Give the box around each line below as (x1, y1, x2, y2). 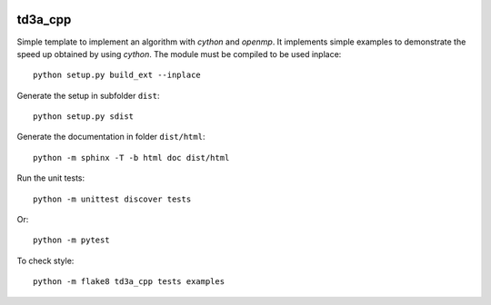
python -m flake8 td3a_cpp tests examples (33, 277, 225, 287)
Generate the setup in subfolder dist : (16, 90, 160, 101)
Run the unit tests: (16, 172, 85, 183)
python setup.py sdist (33, 112, 135, 122)
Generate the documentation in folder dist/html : (16, 132, 205, 143)
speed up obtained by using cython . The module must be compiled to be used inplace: (16, 48, 342, 59)
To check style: (16, 255, 75, 266)
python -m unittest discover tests (33, 193, 192, 204)
